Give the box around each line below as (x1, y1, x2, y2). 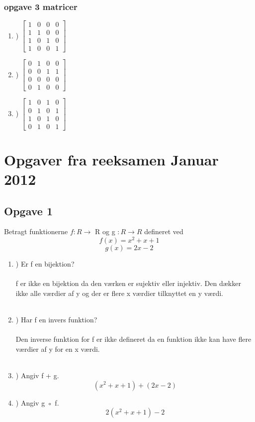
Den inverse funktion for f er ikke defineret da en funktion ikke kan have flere (15, 334, 252, 344)
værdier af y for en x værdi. (15, 343, 100, 354)
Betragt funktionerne (4, 226, 68, 237)
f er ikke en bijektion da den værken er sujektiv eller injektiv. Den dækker (15, 278, 241, 288)
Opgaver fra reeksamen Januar (4, 149, 219, 169)
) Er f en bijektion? (15, 259, 75, 269)
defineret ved (144, 226, 183, 237)
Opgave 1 (4, 203, 53, 218)
